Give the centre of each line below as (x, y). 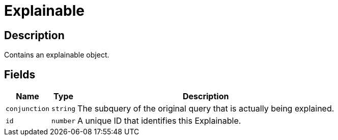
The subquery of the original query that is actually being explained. (206, 109)
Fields (20, 74)
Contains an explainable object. (57, 55)
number (64, 121)
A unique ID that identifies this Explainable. (159, 121)
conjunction (28, 108)
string (64, 108)
